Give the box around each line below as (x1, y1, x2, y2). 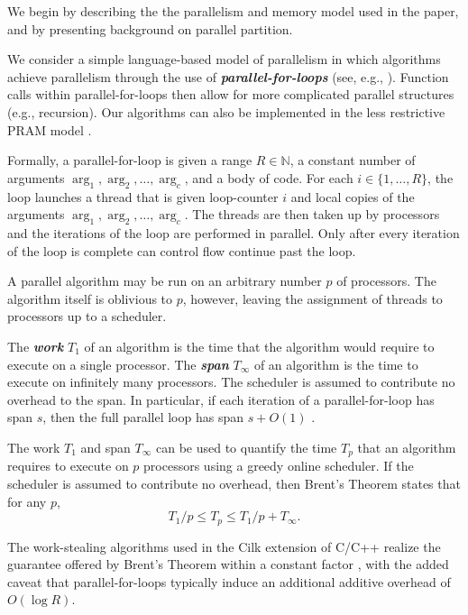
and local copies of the (290, 187, 415, 206)
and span (80, 437, 131, 456)
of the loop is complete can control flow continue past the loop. (7, 241, 356, 260)
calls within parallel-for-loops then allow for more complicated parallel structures (7, 85, 454, 104)
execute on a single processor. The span (7, 354, 229, 373)
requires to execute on (7, 456, 129, 475)
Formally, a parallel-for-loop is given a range (7, 151, 252, 170)
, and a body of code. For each (184, 168, 353, 187)
